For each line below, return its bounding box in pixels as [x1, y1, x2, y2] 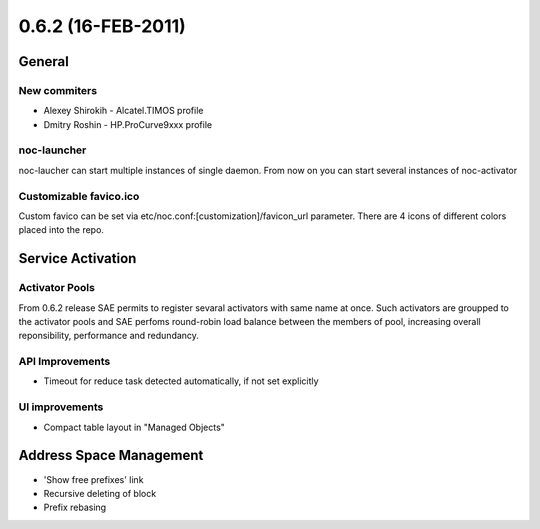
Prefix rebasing [43, 501, 107, 514]
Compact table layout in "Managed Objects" [43, 421, 225, 433]
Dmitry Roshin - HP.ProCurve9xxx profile [43, 118, 213, 130]
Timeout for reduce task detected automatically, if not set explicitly [43, 375, 319, 387]
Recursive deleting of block [43, 487, 157, 499]
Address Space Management [18, 447, 204, 464]
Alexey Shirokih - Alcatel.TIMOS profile [43, 105, 204, 117]
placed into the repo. [18, 224, 105, 236]
